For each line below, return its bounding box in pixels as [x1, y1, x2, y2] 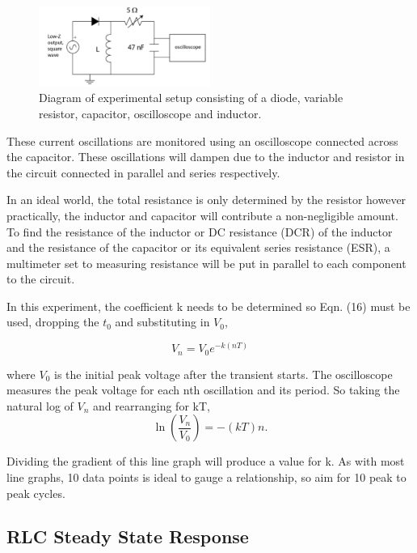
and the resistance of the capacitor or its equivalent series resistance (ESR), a [6, 239, 390, 256]
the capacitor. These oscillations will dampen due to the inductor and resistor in [6, 148, 405, 165]
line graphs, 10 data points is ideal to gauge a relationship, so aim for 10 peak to [6, 468, 406, 485]
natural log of [6, 397, 74, 414]
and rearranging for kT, [93, 397, 210, 414]
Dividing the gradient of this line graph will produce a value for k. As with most [6, 453, 405, 470]
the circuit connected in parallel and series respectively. [6, 164, 280, 181]
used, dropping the [6, 313, 99, 330]
